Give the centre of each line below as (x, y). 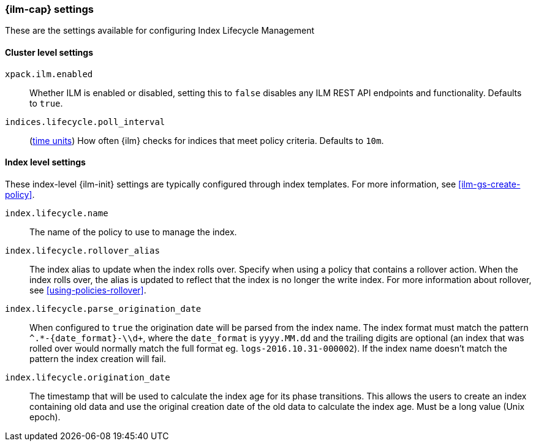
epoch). (45, 417)
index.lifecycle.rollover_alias (82, 250)
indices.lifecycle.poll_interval (85, 122)
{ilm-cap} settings (49, 9)
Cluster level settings (49, 52)
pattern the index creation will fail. (98, 358)
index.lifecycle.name (57, 213)
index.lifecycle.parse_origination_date (103, 308)
